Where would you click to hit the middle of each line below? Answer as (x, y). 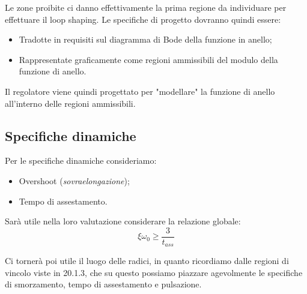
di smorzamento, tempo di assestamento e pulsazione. (103, 284)
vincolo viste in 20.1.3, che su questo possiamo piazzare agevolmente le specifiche (154, 272)
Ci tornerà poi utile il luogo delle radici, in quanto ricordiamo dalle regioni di (147, 261)
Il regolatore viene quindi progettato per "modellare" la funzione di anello (140, 91)
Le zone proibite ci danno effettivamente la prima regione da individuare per (146, 7)
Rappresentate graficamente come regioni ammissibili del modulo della (148, 59)
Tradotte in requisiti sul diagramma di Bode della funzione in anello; (145, 39)
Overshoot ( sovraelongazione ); (74, 180)
